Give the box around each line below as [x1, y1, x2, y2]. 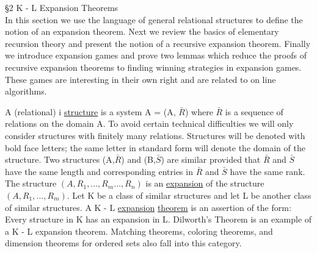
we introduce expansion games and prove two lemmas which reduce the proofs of [5, 49, 307, 62]
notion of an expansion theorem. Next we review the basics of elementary [5, 25, 279, 38]
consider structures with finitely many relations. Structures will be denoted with [5, 129, 305, 141]
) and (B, [121, 153, 156, 166]
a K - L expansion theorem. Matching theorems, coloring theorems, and [5, 224, 273, 237]
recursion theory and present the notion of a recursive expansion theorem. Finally [5, 37, 311, 49]
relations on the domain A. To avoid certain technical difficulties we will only [5, 117, 294, 130]
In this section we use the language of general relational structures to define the [5, 13, 303, 26]
